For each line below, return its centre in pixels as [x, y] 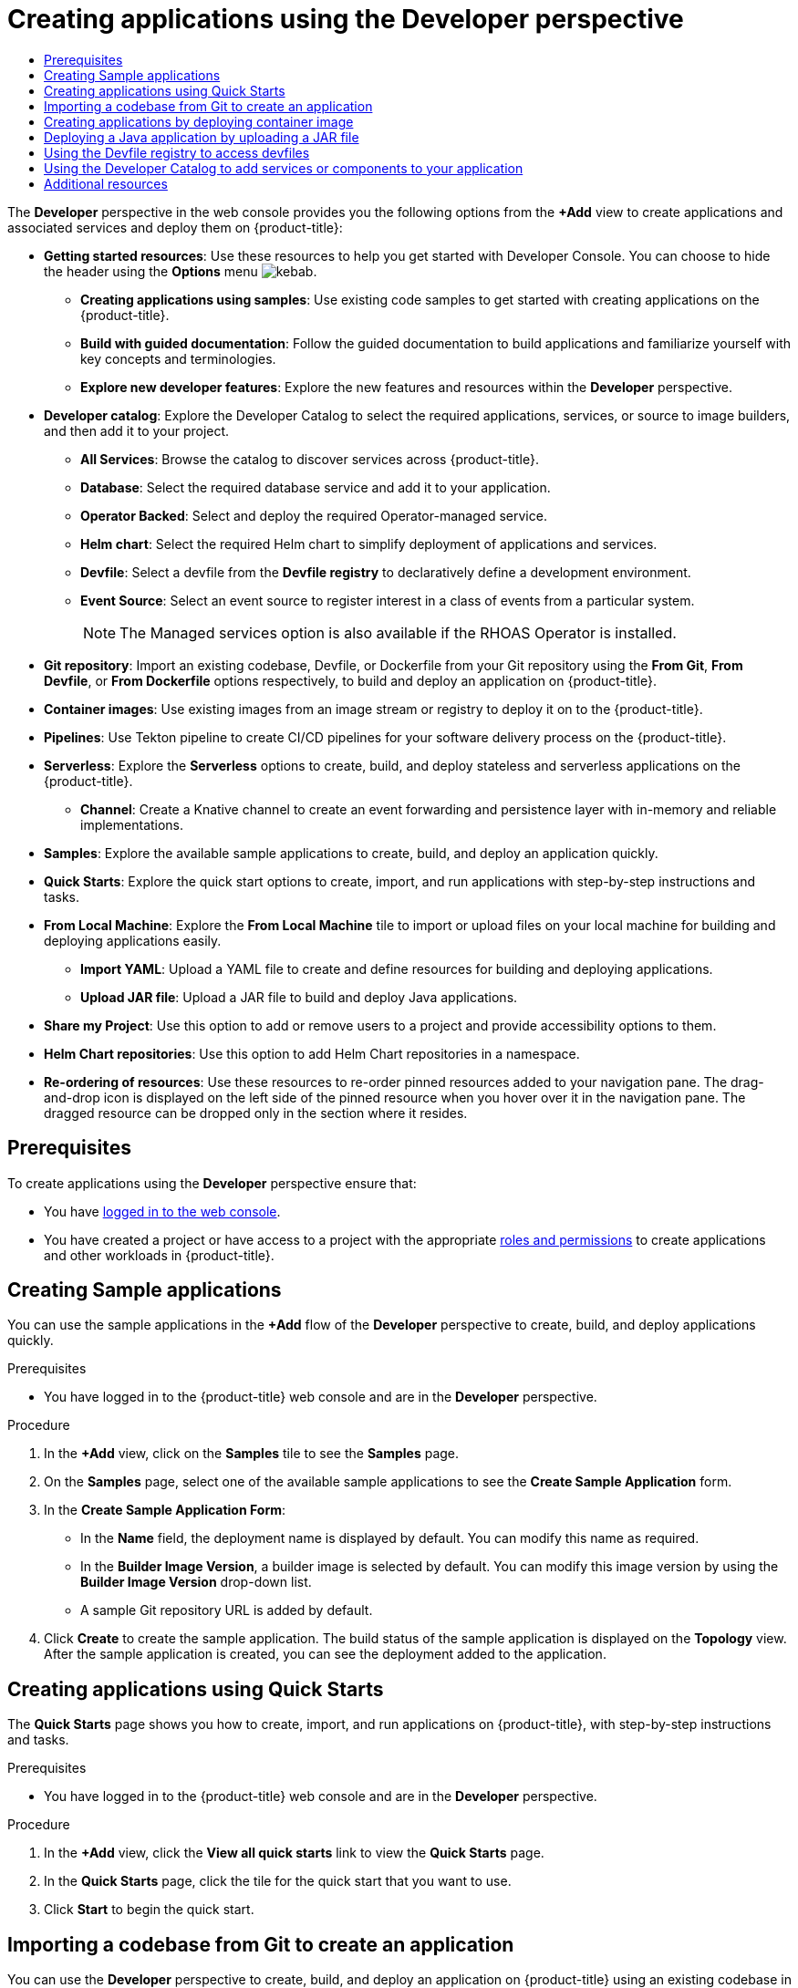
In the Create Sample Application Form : [165, 1510]
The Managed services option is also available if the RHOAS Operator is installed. [398, 632]
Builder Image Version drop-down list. [196, 1582]
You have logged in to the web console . [162, 1211]
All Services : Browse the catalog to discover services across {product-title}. [310, 459]
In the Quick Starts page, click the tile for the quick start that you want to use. [278, 1881]
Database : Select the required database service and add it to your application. [316, 487]
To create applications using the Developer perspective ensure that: [212, 1183]
